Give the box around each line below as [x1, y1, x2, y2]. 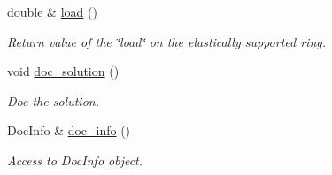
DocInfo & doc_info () [7, 121, 131, 140]
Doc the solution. [7, 91, 99, 110]
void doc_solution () [7, 62, 120, 80]
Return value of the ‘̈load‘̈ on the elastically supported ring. [7, 32, 327, 50]
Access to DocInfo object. [7, 150, 143, 169]
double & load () [7, 3, 97, 20]
